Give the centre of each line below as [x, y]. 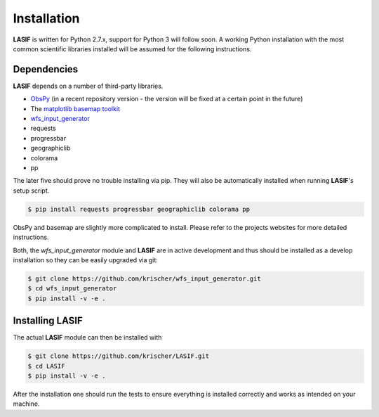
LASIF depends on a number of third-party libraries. [88, 86]
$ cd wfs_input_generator [72, 289]
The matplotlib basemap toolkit [75, 108]
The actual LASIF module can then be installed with [87, 338]
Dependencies [46, 69]
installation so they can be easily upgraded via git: [85, 259]
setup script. [31, 191]
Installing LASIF [48, 321]
